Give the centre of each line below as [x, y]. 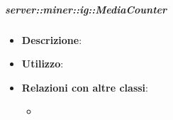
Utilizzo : [43, 64]
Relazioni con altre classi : [85, 87]
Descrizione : [52, 39]
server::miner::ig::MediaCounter [86, 9]
